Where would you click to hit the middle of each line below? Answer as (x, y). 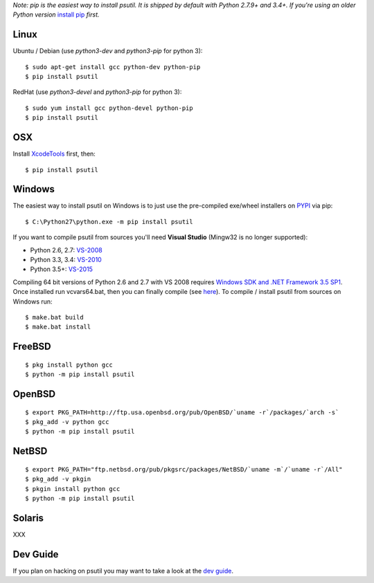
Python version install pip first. (56, 15)
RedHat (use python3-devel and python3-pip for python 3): (97, 92)
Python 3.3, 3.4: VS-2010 (66, 260)
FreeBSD (32, 347)
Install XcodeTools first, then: (54, 154)
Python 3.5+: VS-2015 (62, 269)
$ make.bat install (58, 327)
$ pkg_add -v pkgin (58, 479)
